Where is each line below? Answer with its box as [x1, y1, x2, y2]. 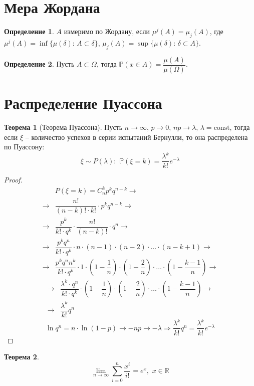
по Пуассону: [4, 141, 45, 152]
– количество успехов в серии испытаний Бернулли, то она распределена [25, 131, 248, 142]
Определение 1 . [4, 26, 54, 37]
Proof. [4, 174, 23, 185]
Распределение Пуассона [4, 92, 162, 113]
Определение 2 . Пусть [4, 59, 75, 69]
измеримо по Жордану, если [64, 26, 150, 37]
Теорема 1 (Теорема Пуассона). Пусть [4, 121, 123, 132]
